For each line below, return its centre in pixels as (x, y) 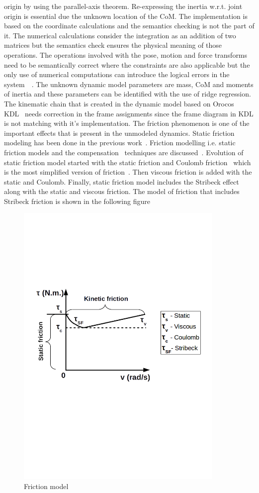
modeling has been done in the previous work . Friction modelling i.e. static (120, 143)
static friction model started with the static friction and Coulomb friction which (128, 162)
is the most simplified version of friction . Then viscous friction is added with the (128, 172)
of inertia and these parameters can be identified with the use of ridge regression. (128, 94)
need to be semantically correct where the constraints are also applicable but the (127, 64)
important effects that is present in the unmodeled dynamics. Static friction (119, 133)
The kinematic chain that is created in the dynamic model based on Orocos (119, 103)
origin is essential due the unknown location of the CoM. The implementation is (126, 16)
